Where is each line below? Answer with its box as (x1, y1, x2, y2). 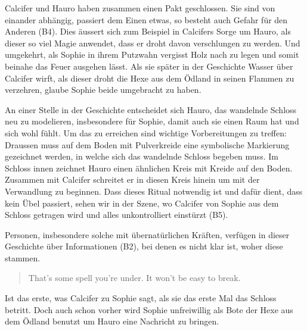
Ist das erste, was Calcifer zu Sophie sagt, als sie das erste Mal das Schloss (5, 292, 277, 304)
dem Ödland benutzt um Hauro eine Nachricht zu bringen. (5, 315, 219, 327)
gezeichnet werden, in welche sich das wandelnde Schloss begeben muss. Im (5, 150, 278, 163)
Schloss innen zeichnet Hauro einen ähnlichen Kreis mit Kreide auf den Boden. (5, 161, 293, 174)
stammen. (5, 251, 41, 264)
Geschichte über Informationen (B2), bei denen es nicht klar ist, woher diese (5, 240, 283, 252)
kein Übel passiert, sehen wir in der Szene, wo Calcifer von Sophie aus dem (5, 196, 279, 209)
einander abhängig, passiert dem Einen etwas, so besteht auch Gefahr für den (5, 13, 288, 26)
